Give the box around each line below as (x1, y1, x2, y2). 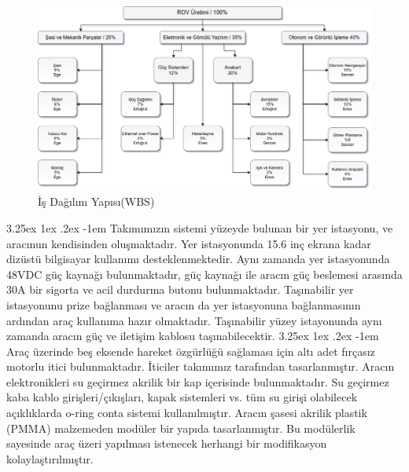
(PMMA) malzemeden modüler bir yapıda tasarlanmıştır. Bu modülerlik (6, 419, 356, 436)
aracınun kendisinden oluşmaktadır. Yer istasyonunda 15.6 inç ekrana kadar (6, 235, 371, 251)
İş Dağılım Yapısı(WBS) (38, 193, 155, 210)
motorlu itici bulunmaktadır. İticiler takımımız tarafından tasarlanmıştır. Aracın (6, 358, 395, 375)
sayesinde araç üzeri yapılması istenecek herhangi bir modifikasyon (6, 435, 327, 452)
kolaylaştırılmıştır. (6, 450, 94, 467)
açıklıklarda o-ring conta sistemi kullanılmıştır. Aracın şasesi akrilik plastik (6, 404, 367, 421)
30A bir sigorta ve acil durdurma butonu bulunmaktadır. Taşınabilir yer (6, 281, 354, 298)
